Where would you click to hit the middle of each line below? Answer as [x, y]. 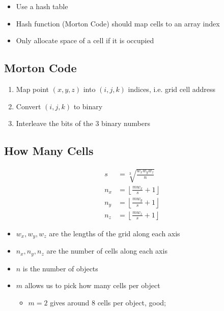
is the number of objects [60, 268]
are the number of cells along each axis [107, 251]
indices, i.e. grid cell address [172, 89]
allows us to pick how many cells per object [92, 285]
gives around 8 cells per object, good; [108, 302]
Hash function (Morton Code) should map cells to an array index [118, 23]
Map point [32, 89]
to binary [88, 106]
